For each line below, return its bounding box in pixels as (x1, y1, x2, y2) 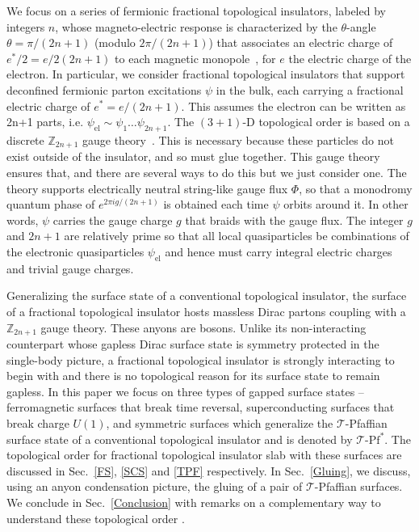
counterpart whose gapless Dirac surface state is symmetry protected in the (6, 336, 379, 352)
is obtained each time (163, 196, 269, 213)
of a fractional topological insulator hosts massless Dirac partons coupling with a (6, 302, 406, 319)
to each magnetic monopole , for (115, 49, 276, 66)
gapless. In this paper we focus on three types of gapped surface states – (6, 382, 364, 399)
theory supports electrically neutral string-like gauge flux (6, 179, 288, 196)
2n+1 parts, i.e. (6, 113, 84, 130)
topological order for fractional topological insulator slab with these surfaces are (6, 446, 402, 463)
